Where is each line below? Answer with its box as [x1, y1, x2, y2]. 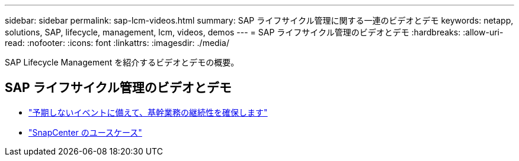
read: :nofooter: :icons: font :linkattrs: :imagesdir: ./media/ [5, 38, 229, 48]
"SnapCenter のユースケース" [28, 127, 142, 137]
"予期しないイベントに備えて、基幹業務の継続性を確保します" [28, 107, 268, 117]
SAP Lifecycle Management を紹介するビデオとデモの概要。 [5, 57, 239, 67]
